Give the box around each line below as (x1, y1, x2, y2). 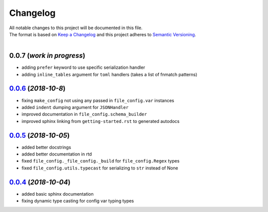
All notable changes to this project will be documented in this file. (9, 25, 143, 31)
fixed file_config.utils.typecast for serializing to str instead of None (21, 165, 179, 171)
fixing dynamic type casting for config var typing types (21, 198, 134, 204)
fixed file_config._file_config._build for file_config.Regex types (21, 158, 180, 164)
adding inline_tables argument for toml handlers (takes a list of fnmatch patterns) (21, 71, 198, 77)
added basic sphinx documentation (21, 191, 94, 197)
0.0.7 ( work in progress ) (9, 52, 85, 60)
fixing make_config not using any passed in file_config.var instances (21, 97, 175, 104)
